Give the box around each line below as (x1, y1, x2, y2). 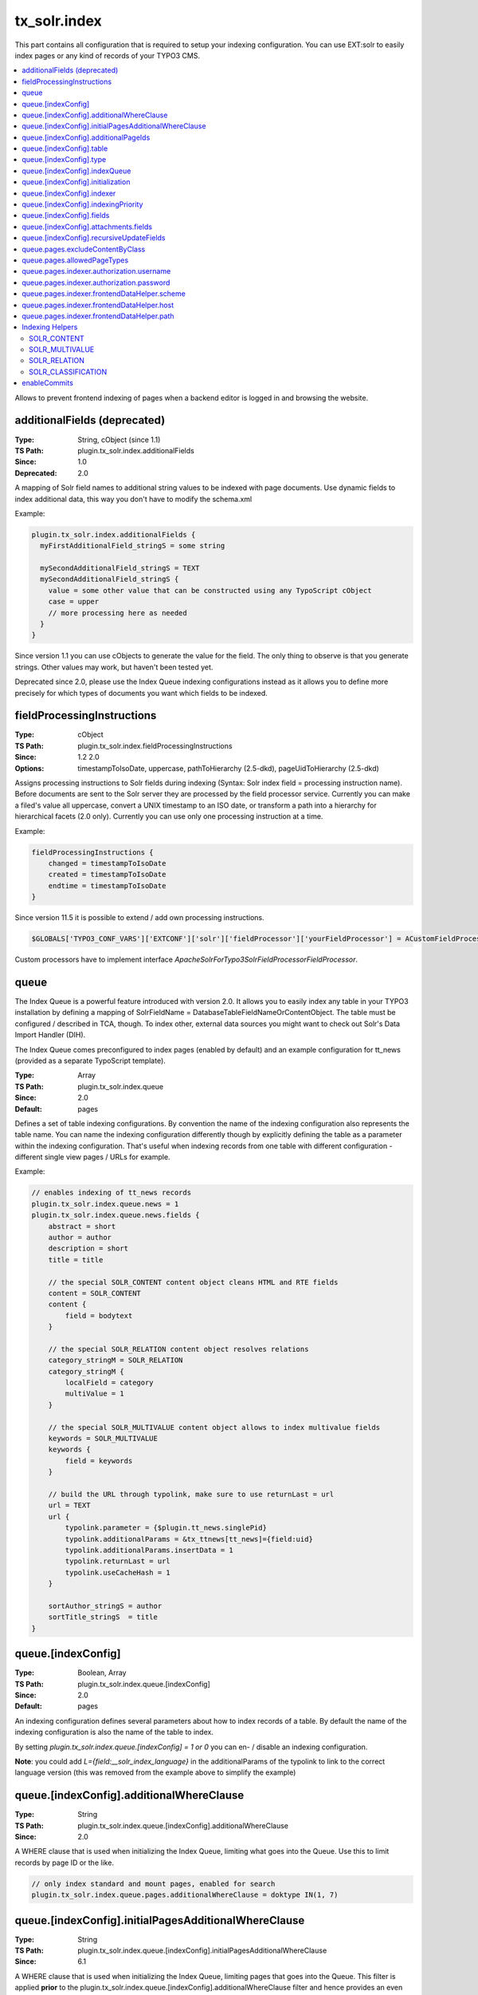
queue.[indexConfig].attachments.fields (22, 222, 153, 231)
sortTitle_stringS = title (48, 1613, 159, 1622)
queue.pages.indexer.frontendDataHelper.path (22, 311, 174, 321)
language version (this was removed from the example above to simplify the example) (14, 1768, 296, 1777)
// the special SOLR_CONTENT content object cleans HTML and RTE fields (48, 1278, 339, 1286)
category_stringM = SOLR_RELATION (48, 1356, 183, 1365)
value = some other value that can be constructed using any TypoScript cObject (48, 586, 372, 595)
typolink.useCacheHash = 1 (65, 1568, 170, 1577)
